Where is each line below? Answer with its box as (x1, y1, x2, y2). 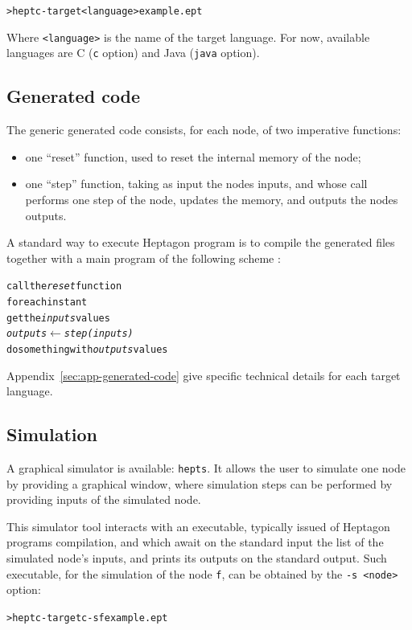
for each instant (6, 296, 88, 308)
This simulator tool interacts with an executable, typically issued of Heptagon (6, 517, 390, 534)
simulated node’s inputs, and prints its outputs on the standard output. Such (6, 550, 387, 567)
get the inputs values (6, 312, 110, 324)
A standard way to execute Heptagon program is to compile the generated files (6, 234, 395, 251)
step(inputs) (64, 328, 134, 340)
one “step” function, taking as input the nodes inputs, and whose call (25, 175, 368, 192)
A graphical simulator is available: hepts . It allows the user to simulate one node (6, 460, 406, 476)
